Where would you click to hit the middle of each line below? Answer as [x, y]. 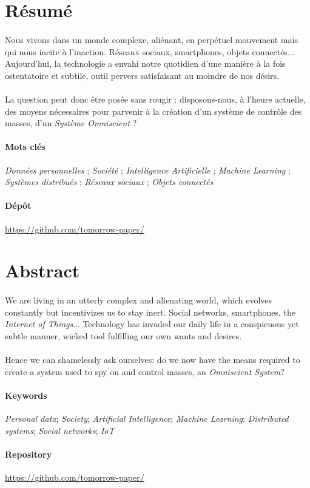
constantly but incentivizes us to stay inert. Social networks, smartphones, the [150, 312]
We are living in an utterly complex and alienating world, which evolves [139, 300]
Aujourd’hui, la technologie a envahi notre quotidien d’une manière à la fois [145, 63]
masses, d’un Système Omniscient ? [71, 123]
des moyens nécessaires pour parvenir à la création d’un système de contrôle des [153, 111]
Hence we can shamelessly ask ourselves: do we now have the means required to [153, 360]
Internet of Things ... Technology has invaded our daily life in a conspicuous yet [152, 324]
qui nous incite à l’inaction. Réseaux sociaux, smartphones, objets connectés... [150, 51]
